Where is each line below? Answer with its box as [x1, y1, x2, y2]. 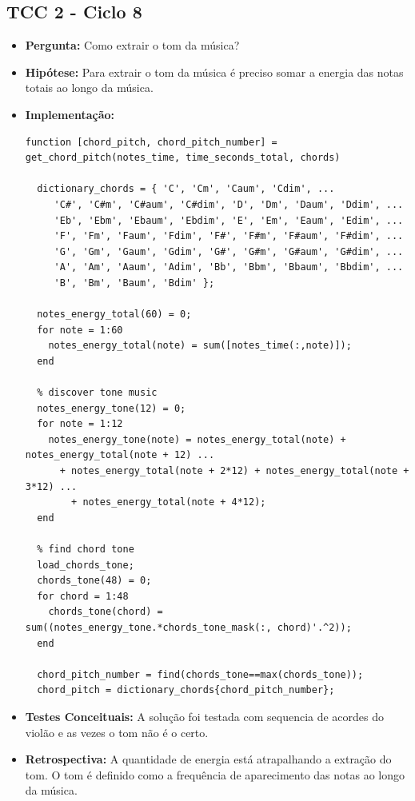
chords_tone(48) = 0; [37, 575, 152, 587]
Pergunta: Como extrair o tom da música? [25, 37, 240, 54]
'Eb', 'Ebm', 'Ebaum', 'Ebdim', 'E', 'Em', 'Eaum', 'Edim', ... [54, 214, 404, 226]
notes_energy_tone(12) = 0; [37, 402, 186, 414]
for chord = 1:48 [37, 590, 129, 602]
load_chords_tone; [37, 559, 134, 571]
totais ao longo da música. [25, 79, 154, 96]
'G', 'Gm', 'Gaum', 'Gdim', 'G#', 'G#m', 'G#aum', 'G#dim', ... [54, 245, 404, 257]
